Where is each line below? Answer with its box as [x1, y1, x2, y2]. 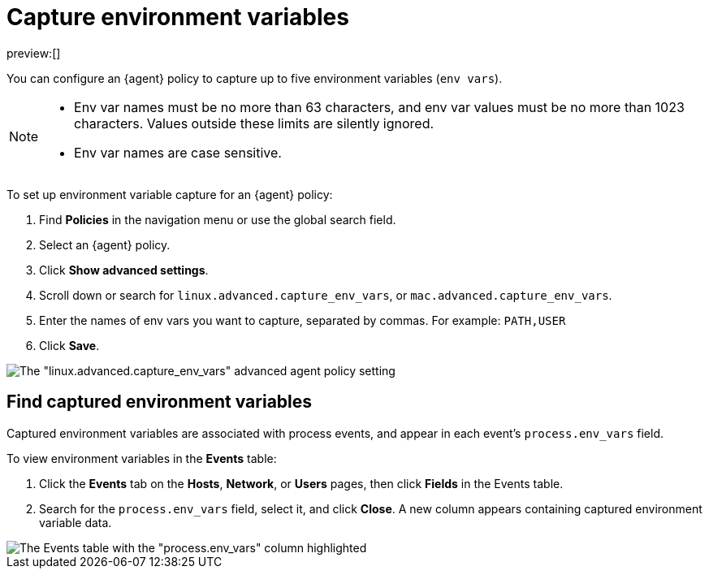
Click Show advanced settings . [39, 262, 209, 277]
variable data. [39, 515, 112, 530]
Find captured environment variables [6, 391, 313, 413]
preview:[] [6, 45, 61, 60]
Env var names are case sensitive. [74, 144, 282, 161]
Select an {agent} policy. [39, 237, 171, 252]
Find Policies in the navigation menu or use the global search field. [39, 212, 396, 227]
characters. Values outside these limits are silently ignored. [74, 115, 434, 132]
